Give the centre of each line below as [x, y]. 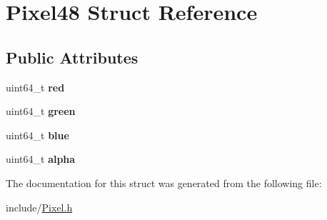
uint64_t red [35, 87]
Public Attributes [72, 57]
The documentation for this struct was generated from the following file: [164, 182]
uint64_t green [41, 111]
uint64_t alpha [41, 159]
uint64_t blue [37, 135]
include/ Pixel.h [39, 207]
